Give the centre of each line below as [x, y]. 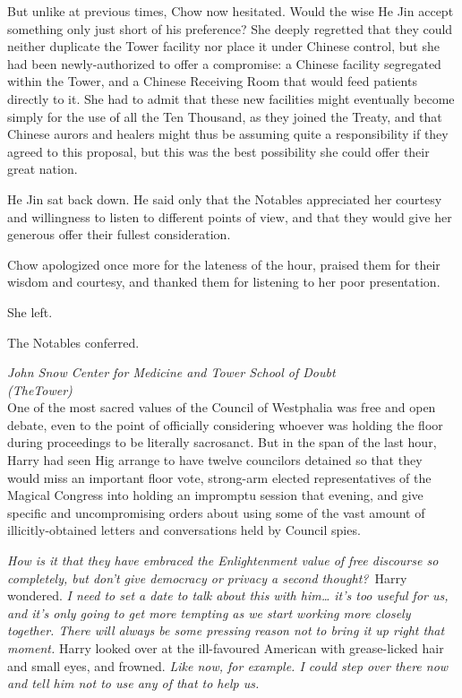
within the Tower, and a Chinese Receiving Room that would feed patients [212, 81]
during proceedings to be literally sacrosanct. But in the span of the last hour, [222, 442]
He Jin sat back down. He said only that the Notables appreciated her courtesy [225, 198]
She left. [30, 311]
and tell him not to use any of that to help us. [133, 683]
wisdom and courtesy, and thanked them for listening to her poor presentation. [224, 282]
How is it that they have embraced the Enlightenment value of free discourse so [223, 560]
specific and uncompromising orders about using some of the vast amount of [216, 512]
